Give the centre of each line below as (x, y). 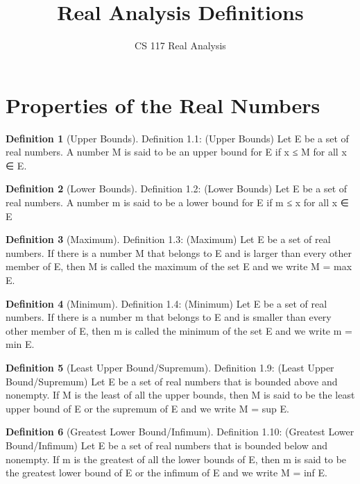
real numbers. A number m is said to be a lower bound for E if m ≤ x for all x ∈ (177, 202)
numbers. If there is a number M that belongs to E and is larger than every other (179, 252)
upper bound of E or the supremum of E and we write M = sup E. (147, 408)
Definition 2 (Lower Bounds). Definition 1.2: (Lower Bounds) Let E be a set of (177, 189)
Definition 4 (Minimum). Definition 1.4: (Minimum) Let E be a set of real (166, 303)
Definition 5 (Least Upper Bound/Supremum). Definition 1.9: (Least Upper (170, 367)
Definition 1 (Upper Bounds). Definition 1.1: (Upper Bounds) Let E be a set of (177, 138)
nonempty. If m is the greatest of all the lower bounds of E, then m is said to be (176, 459)
